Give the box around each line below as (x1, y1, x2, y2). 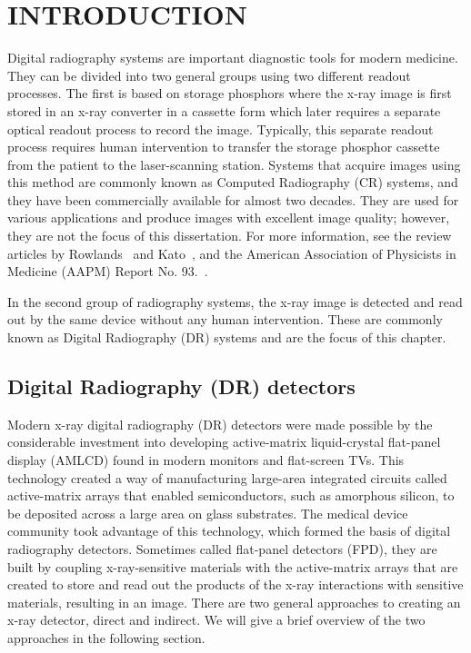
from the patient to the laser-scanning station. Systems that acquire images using (7, 154, 461, 173)
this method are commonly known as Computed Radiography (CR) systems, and (7, 173, 458, 192)
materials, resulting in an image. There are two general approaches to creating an (7, 592, 461, 611)
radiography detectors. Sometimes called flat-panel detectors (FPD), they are (7, 539, 437, 558)
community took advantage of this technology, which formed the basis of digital (7, 521, 451, 540)
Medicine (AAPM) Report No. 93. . (7, 262, 208, 281)
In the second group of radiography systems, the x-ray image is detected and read (7, 292, 463, 311)
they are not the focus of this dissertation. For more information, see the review (7, 226, 452, 245)
